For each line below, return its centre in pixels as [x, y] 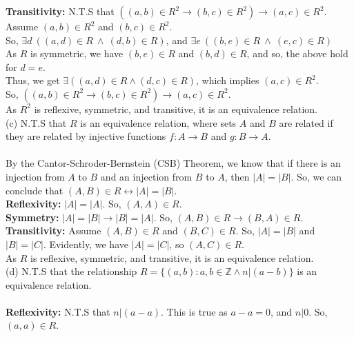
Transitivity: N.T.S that [60, 11]
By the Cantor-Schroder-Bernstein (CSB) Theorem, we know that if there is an [173, 163]
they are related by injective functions [86, 136]
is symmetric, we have [77, 53]
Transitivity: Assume [53, 231]
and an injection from [146, 176]
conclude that [35, 190]
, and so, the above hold [297, 53]
